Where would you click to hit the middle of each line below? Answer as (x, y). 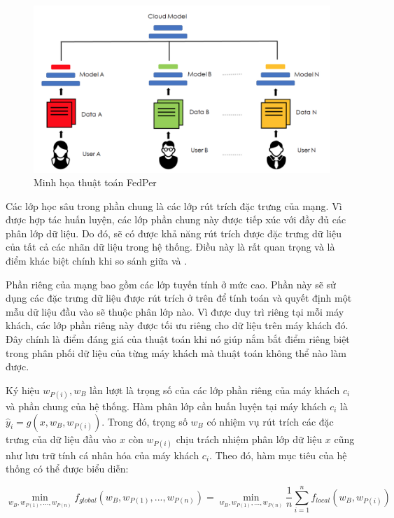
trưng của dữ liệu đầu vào (61, 439)
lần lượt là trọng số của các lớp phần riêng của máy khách (215, 390)
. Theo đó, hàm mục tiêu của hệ (278, 455)
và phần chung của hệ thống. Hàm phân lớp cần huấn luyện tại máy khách (166, 406)
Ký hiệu (23, 390)
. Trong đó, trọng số (145, 421)
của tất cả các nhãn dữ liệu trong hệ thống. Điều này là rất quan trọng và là (170, 247)
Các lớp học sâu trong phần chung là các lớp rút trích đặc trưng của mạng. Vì (174, 205)
